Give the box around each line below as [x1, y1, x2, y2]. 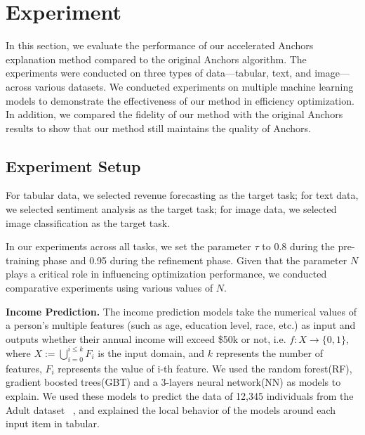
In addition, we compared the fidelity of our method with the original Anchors [6, 107, 343, 122]
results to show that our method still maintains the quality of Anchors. [6, 120, 311, 135]
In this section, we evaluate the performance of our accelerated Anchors [6, 38, 314, 53]
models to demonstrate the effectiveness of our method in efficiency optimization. [6, 93, 354, 108]
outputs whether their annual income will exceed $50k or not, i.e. [6, 331, 286, 346]
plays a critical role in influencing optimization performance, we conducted [6, 266, 327, 281]
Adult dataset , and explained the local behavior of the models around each [6, 402, 336, 417]
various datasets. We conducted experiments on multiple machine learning [34, 79, 354, 93]
